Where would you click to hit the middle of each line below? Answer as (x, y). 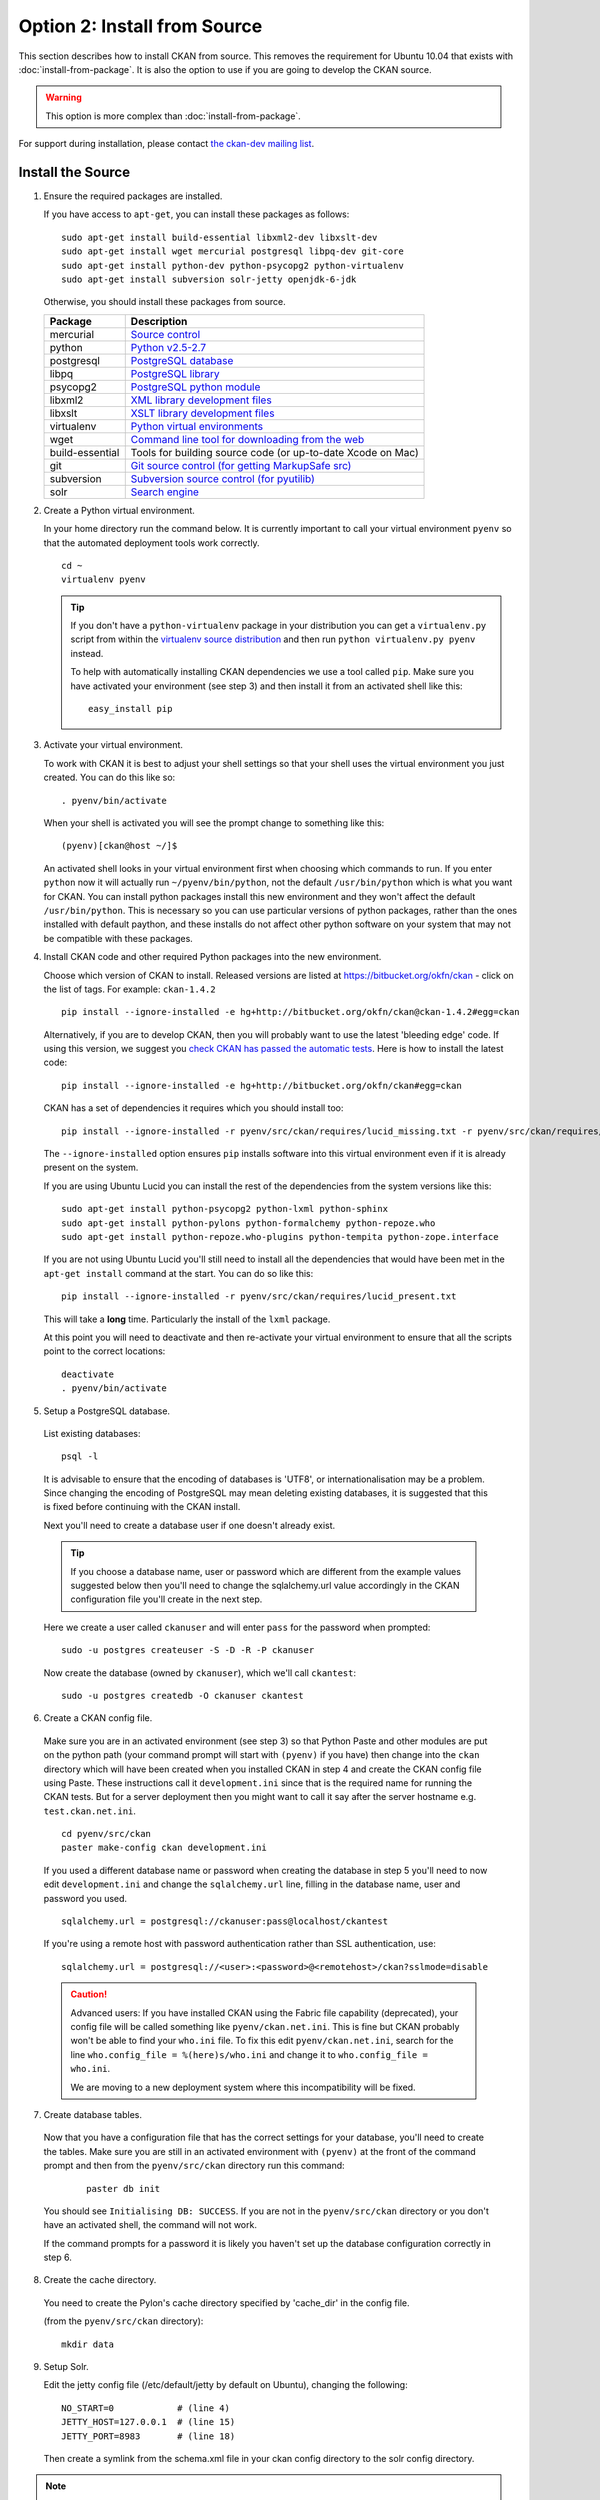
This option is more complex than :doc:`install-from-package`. (173, 116)
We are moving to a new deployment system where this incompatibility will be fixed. (243, 2087)
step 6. (57, 2257)
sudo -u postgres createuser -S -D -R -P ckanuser (188, 1650)
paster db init (123, 2188)
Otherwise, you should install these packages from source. (165, 302)
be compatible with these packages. (118, 938)
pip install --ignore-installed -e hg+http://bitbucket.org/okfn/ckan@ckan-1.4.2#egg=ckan (290, 1012)
